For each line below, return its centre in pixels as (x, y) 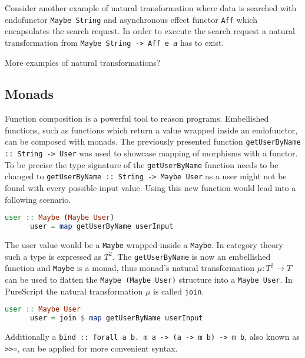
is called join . (179, 291)
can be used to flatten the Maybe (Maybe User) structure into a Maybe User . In (149, 280)
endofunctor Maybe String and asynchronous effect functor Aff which (131, 19)
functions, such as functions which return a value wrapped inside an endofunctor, (151, 130)
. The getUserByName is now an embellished (191, 256)
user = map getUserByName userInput (102, 227)
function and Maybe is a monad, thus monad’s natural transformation (130, 268)
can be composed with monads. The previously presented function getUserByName (153, 141)
